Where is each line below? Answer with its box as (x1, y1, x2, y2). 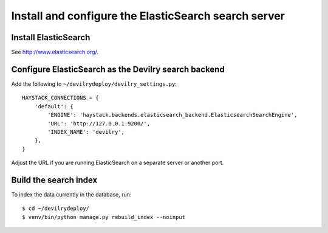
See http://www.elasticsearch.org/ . (11, 49, 98, 56)
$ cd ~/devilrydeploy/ (22, 205, 90, 212)
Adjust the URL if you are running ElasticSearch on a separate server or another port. (11, 159, 224, 167)
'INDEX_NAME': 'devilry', (47, 128, 125, 135)
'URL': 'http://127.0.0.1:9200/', (47, 120, 151, 127)
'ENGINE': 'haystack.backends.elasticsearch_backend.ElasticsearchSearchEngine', (47, 111, 298, 119)
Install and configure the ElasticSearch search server (11, 9, 285, 23)
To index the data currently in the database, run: (11, 191, 132, 198)
